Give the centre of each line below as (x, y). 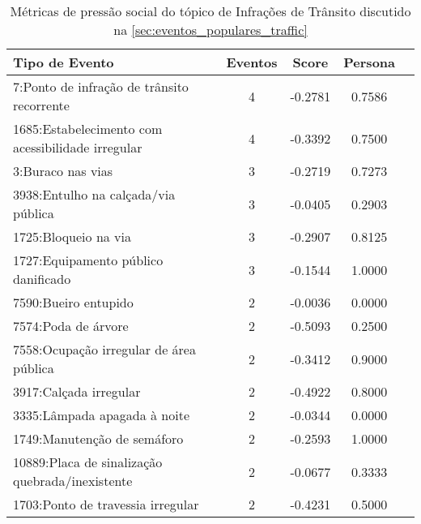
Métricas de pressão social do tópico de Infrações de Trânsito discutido (210, 11)
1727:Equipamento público (88, 260)
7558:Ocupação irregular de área (104, 349)
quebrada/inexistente (73, 481)
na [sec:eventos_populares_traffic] (210, 30)
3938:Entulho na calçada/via (94, 194)
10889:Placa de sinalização (88, 462)
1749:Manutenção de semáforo (98, 438)
